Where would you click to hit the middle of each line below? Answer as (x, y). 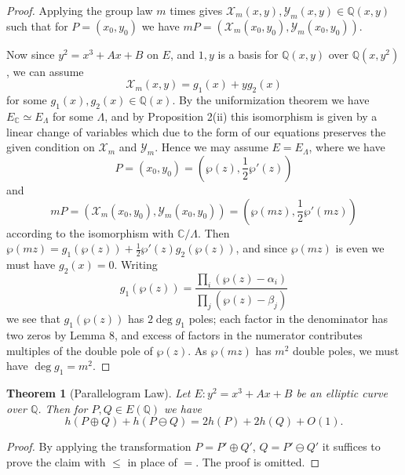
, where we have (347, 147)
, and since (262, 248)
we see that (33, 319)
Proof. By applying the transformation (99, 446)
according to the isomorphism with (90, 232)
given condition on (51, 147)
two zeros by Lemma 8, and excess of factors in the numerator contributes (184, 335)
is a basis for (248, 54)
